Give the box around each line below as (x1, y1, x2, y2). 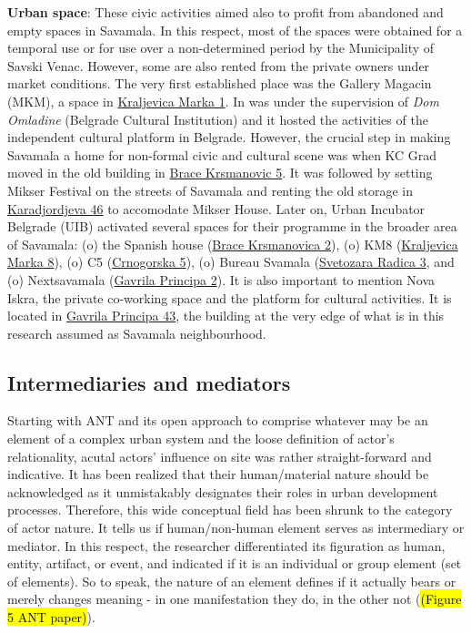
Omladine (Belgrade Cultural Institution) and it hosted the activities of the (7, 109, 428, 128)
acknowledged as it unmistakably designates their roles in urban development (7, 482, 438, 501)
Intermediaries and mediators (7, 368, 291, 396)
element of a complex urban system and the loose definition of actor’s (7, 429, 395, 448)
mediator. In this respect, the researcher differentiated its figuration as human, (7, 536, 446, 555)
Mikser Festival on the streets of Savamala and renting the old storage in (7, 180, 413, 199)
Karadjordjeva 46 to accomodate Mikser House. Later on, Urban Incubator (7, 199, 426, 218)
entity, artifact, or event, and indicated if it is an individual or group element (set (7, 554, 462, 573)
